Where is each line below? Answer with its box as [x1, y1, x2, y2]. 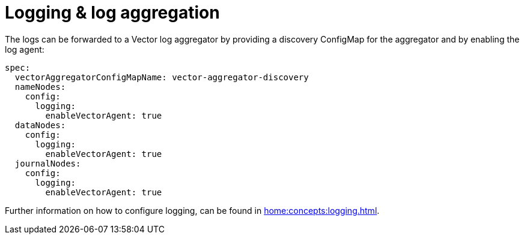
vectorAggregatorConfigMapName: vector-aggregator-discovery [14, 72, 309, 82]
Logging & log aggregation [5, 2, 220, 23]
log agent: [5, 44, 44, 55]
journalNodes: [14, 158, 81, 168]
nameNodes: [14, 81, 66, 92]
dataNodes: [14, 120, 66, 130]
